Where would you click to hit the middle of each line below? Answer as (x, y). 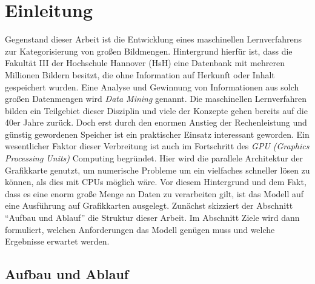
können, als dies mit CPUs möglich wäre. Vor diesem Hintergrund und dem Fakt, (156, 182)
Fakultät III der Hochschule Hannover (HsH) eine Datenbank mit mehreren (145, 63)
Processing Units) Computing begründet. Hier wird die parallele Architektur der (154, 158)
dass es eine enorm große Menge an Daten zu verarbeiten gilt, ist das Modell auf (154, 193)
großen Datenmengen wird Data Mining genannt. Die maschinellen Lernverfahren (156, 99)
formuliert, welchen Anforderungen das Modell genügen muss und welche (140, 229)
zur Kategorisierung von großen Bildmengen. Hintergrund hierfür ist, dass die (149, 51)
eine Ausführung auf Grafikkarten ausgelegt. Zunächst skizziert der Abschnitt (149, 205)
